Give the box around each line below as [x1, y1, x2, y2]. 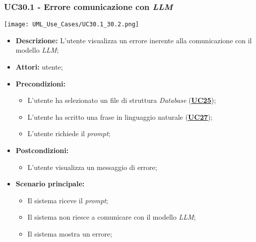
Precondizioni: [15, 78, 65, 88]
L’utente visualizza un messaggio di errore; [27, 161, 157, 172]
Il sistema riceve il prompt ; [27, 195, 108, 205]
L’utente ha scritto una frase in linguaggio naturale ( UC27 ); [27, 111, 213, 122]
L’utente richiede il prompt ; [27, 128, 111, 139]
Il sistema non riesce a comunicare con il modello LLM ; [27, 212, 196, 222]
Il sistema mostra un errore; [27, 229, 112, 239]
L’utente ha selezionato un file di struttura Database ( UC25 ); [27, 95, 216, 105]
